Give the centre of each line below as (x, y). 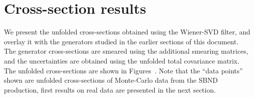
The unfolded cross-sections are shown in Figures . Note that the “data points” (124, 70)
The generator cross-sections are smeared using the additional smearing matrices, (126, 51)
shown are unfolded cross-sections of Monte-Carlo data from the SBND (111, 80)
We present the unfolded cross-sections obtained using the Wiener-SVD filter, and (127, 32)
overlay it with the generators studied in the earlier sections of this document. (121, 41)
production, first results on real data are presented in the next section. (110, 89)
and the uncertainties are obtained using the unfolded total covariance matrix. (122, 60)
